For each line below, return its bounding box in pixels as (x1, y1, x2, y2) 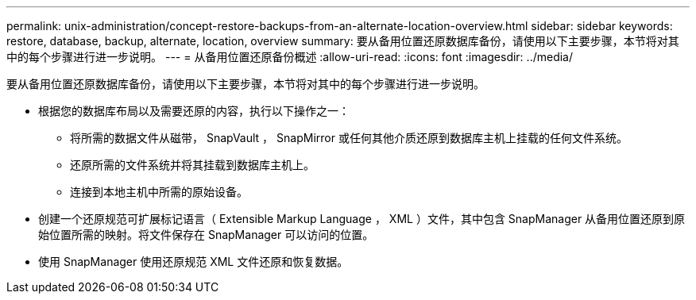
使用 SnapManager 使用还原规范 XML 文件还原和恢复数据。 (38, 255, 349, 268)
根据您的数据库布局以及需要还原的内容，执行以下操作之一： (38, 104, 350, 117)
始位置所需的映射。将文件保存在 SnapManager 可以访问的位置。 (38, 228, 374, 241)
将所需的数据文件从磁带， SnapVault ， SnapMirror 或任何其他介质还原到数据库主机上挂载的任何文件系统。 (70, 131, 628, 144)
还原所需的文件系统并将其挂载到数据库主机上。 (70, 158, 315, 171)
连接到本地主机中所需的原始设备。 (70, 185, 248, 198)
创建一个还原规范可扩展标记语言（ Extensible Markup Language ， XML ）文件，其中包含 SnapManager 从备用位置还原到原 (38, 212, 686, 225)
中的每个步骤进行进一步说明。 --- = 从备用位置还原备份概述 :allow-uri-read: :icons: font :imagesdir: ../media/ (6, 50, 574, 63)
